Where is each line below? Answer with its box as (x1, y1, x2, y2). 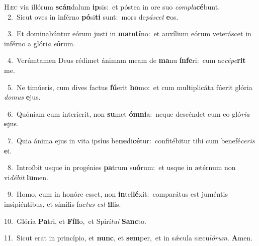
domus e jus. (4, 92, 41, 102)
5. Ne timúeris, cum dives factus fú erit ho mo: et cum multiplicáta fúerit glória (7, 81, 252, 92)
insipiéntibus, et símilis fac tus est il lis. (4, 198, 121, 209)
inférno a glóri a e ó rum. (4, 38, 75, 48)
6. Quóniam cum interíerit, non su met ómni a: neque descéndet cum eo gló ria (7, 108, 250, 119)
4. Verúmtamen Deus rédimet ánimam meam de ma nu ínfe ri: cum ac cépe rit (7, 55, 246, 65)
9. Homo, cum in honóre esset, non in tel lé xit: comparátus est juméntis (7, 189, 228, 199)
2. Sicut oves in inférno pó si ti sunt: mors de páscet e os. (7, 11, 179, 22)
